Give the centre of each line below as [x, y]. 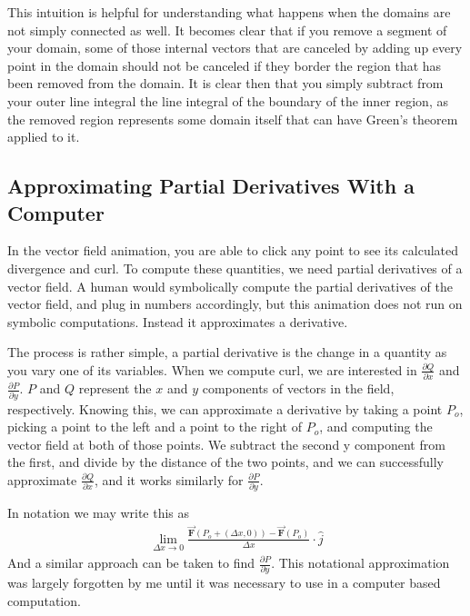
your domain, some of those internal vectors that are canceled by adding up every [235, 48]
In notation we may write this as [99, 513]
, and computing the [376, 427]
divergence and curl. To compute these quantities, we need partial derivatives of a [235, 268]
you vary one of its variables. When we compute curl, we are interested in [212, 369]
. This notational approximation [360, 562]
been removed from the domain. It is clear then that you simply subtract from [225, 83]
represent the [115, 388]
